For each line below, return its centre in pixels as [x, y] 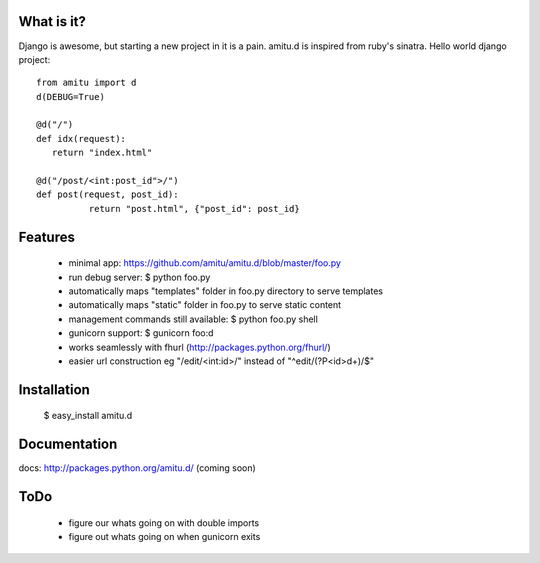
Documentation [68, 444]
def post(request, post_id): [107, 194]
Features [46, 236]
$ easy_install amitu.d [88, 416]
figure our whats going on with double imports [164, 522]
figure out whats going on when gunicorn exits [164, 537]
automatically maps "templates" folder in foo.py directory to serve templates [226, 291]
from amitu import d [86, 83]
